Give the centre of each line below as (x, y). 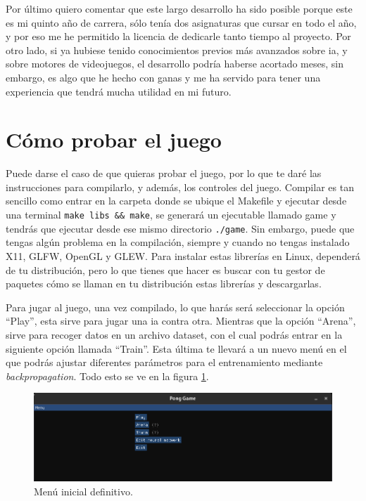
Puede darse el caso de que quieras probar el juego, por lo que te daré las (164, 173)
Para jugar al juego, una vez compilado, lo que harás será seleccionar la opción (175, 307)
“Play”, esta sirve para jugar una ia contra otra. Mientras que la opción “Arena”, (181, 321)
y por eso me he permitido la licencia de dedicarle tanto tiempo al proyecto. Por (178, 36)
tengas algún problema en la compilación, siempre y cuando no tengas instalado (178, 242)
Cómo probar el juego (114, 139)
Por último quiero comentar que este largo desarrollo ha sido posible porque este (179, 8)
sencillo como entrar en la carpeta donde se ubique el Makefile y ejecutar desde (176, 201)
